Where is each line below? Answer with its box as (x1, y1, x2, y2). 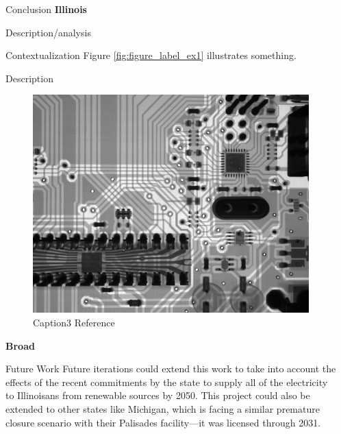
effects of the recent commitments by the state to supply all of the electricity (5, 374, 328, 389)
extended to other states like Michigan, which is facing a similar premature (5, 401, 320, 415)
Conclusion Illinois (5, 2, 87, 16)
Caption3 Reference (33, 315, 115, 329)
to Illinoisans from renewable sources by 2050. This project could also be (5, 388, 310, 402)
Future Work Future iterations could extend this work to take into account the (5, 361, 336, 376)
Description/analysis (5, 25, 91, 39)
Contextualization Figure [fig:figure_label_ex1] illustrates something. (5, 48, 296, 62)
